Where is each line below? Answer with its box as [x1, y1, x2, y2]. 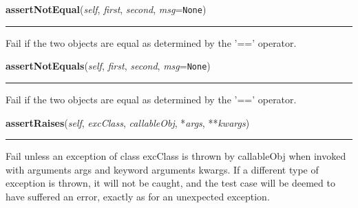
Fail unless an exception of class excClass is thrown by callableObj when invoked [6, 149, 346, 163]
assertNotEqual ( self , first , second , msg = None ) [6, 2, 207, 16]
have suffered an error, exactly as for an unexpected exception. [6, 189, 270, 203]
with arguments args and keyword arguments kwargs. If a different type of [6, 162, 319, 176]
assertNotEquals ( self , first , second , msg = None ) [6, 59, 211, 73]
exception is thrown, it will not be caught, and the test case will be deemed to [6, 176, 335, 190]
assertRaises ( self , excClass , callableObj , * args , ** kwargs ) [6, 115, 250, 129]
